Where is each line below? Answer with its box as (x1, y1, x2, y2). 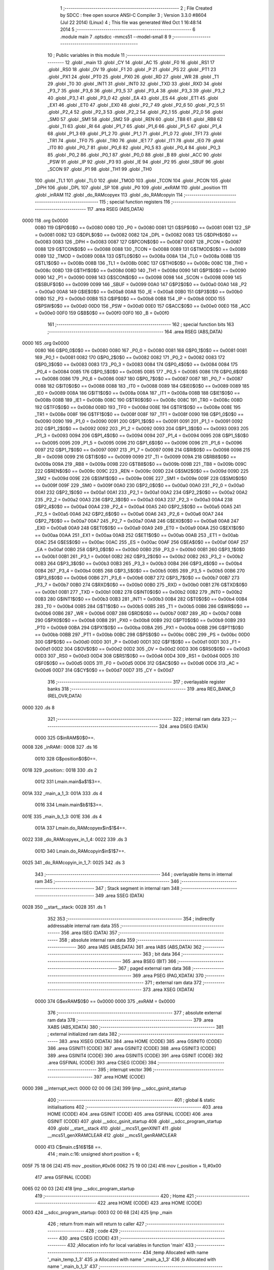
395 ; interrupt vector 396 (97, 1067, 152, 1073)
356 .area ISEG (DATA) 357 (61, 930, 118, 936)
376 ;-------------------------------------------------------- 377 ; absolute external (47, 1010, 222, 1016)
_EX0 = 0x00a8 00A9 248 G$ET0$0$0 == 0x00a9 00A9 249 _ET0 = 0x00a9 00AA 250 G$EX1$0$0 (35, 525, 245, 531)
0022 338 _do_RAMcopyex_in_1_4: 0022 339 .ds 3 (22, 836, 127, 843)
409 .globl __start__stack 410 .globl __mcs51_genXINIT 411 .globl (47, 1125, 181, 1131)
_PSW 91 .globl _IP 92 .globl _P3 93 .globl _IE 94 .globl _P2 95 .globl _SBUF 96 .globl (47, 159, 224, 165)
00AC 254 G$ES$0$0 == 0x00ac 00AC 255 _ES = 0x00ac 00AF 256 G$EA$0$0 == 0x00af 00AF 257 (35, 539, 249, 546)
